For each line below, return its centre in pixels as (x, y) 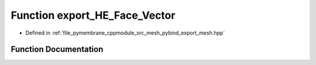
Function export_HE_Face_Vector (93, 15)
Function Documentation (57, 49)
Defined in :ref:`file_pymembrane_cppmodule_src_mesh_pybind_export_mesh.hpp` (125, 33)
